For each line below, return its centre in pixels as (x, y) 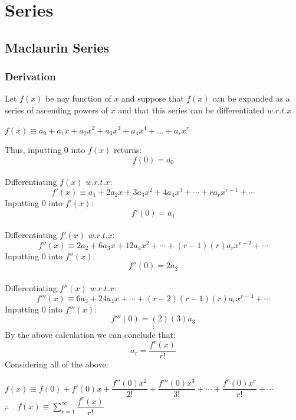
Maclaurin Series (57, 47)
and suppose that (153, 98)
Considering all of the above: (57, 364)
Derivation (30, 76)
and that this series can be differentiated (191, 110)
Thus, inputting (33, 150)
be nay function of (78, 98)
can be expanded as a (251, 98)
